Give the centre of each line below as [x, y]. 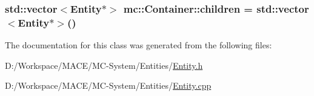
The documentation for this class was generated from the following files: [139, 45]
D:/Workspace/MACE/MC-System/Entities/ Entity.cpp [108, 85]
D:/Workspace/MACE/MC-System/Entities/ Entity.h [104, 65]
